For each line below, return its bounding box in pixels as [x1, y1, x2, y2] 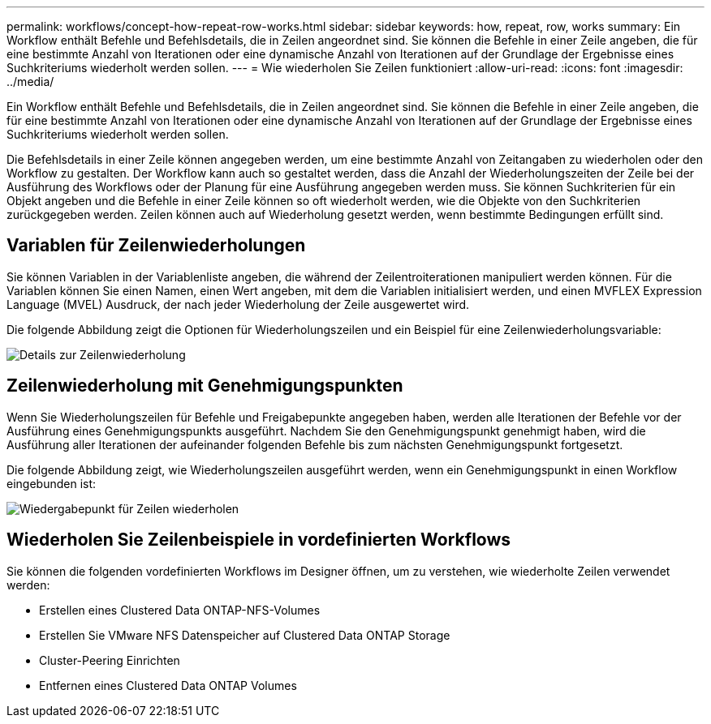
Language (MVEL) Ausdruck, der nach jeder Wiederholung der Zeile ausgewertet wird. [6, 297, 470, 311]
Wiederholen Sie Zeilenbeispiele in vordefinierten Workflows [6, 529, 511, 550]
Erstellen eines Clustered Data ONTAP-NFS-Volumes [39, 602, 321, 617]
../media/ [6, 75, 54, 88]
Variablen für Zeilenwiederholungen [6, 235, 306, 256]
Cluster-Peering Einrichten [39, 653, 180, 667]
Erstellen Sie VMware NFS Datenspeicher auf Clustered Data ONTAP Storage [39, 628, 450, 642]
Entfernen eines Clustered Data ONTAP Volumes [39, 678, 297, 692]
